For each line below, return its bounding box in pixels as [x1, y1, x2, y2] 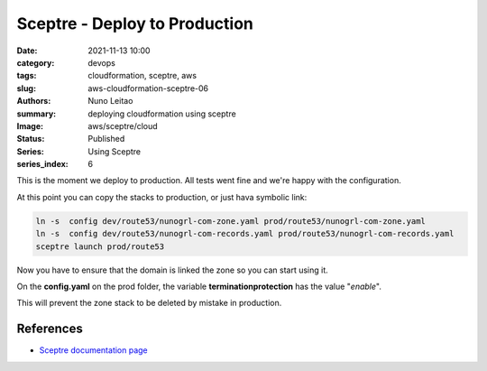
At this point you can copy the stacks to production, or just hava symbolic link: [16, 191, 308, 202]
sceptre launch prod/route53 [35, 241, 165, 252]
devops [87, 57, 116, 68]
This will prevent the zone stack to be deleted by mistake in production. [16, 298, 282, 309]
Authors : [16, 96, 51, 107]
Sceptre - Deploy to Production [16, 14, 254, 33]
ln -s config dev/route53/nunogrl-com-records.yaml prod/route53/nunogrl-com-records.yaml [35, 228, 455, 239]
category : [16, 57, 55, 68]
